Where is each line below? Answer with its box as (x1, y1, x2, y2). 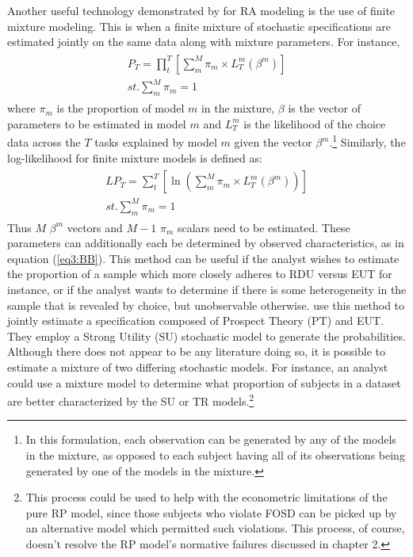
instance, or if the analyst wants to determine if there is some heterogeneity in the (7, 280, 407, 297)
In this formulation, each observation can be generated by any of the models (25, 431, 396, 448)
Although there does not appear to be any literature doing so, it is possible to (7, 343, 385, 360)
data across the (7, 134, 81, 151)
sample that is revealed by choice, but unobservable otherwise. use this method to (7, 296, 405, 313)
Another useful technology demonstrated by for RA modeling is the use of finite (7, 2, 396, 18)
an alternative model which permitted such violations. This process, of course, (25, 520, 405, 536)
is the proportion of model (56, 100, 185, 116)
